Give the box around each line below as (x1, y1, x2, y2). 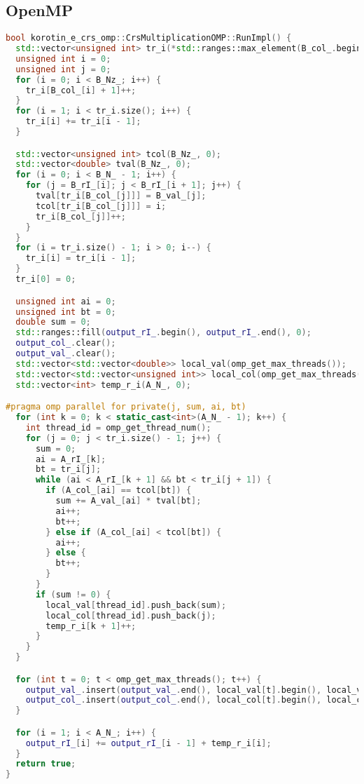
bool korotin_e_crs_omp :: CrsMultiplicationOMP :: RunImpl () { (6, 33, 292, 43)
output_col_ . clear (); (15, 338, 116, 349)
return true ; (15, 759, 76, 769)
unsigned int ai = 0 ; (15, 296, 116, 306)
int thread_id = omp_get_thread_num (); (25, 422, 211, 433)
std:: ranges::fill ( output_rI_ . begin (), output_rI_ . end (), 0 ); (15, 327, 311, 338)
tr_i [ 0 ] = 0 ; (15, 274, 76, 285)
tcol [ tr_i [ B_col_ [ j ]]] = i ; (35, 201, 167, 211)
